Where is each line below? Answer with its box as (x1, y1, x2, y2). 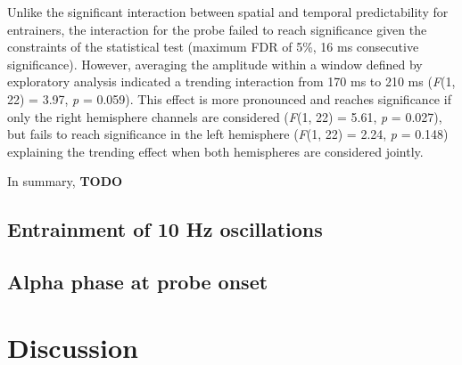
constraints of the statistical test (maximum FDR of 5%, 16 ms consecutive (7, 37, 419, 56)
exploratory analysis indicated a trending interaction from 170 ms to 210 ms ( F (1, (7, 72, 456, 91)
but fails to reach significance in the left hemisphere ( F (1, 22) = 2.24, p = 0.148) (7, 125, 449, 143)
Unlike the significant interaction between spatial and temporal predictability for (7, 3, 449, 20)
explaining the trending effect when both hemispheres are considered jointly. (7, 142, 424, 160)
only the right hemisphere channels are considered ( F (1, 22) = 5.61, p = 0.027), (7, 107, 442, 126)
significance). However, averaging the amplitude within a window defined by (7, 54, 423, 73)
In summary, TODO (7, 172, 123, 191)
